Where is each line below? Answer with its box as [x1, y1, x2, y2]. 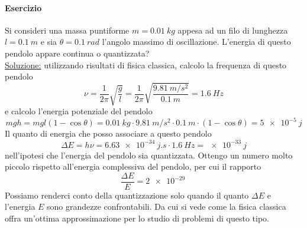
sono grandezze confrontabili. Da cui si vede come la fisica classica [47, 200, 286, 213]
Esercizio [5, 1, 42, 14]
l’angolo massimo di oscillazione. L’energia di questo [102, 35, 291, 48]
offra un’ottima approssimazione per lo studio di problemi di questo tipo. [5, 212, 269, 224]
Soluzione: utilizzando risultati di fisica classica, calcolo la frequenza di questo [5, 58, 287, 71]
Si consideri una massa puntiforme [5, 24, 130, 36]
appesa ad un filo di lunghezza [177, 24, 288, 36]
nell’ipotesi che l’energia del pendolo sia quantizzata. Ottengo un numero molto [5, 148, 293, 161]
